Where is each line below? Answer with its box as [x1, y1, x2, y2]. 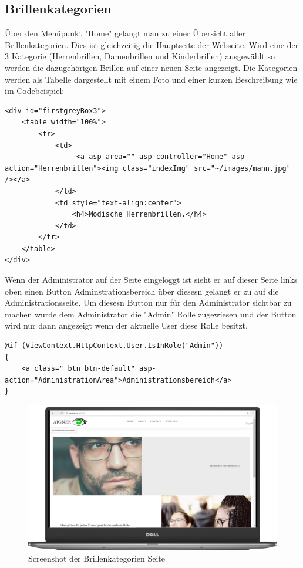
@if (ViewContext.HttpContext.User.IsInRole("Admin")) [5, 342, 224, 350]
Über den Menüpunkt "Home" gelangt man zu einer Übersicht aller [5, 27, 245, 39]
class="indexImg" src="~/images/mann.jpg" [122, 164, 291, 173]
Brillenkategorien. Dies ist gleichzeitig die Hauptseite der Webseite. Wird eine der [5, 38, 299, 50]
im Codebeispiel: [5, 84, 65, 97]
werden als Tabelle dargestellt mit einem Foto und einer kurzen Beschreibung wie [5, 73, 298, 85]
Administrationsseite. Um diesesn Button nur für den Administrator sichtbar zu [5, 296, 292, 309]
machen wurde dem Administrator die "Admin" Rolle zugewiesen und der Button [5, 307, 297, 320]
